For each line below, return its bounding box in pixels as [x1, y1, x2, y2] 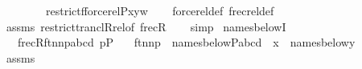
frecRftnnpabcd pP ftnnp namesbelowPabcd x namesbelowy [17, 34, 356, 51]
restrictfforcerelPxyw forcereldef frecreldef [45, 2, 274, 18]
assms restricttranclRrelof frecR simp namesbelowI [6, 18, 286, 34]
